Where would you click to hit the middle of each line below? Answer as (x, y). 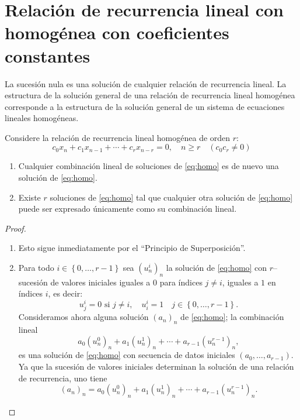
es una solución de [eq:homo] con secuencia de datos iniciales (127, 355)
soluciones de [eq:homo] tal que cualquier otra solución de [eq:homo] (171, 197)
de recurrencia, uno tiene (63, 378)
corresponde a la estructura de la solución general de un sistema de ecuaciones (145, 106)
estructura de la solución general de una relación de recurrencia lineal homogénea (150, 95)
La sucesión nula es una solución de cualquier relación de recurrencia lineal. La (146, 83)
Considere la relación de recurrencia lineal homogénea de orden (118, 137)
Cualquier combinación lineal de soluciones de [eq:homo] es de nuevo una (149, 166)
